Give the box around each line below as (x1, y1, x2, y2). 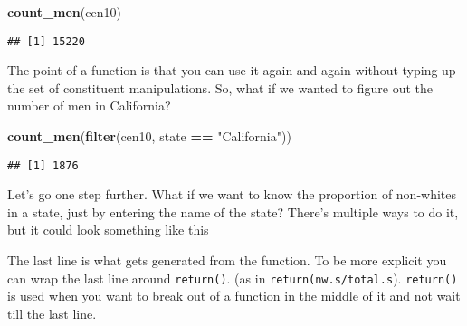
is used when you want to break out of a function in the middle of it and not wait (7, 286, 461, 305)
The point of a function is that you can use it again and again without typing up (7, 61, 456, 80)
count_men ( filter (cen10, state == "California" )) (7, 127, 291, 146)
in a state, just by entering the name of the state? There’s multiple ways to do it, (7, 202, 459, 221)
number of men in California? (7, 96, 171, 115)
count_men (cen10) (7, 3, 121, 21)
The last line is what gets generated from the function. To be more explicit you (7, 251, 447, 270)
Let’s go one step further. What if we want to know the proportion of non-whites (7, 185, 457, 204)
